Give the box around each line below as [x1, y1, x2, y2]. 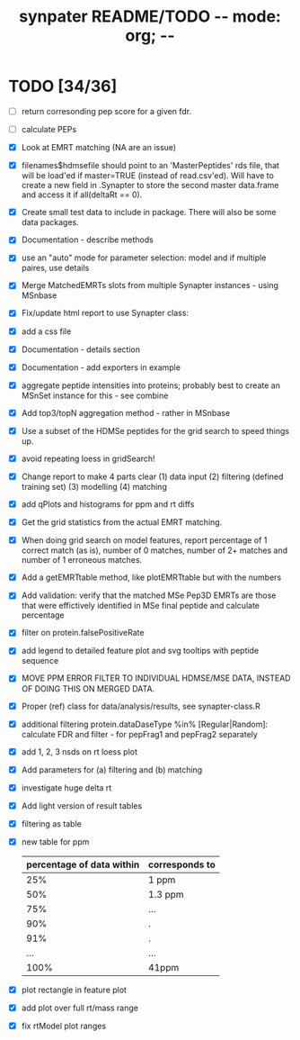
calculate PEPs [21, 124, 77, 134]
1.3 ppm [148, 889, 185, 900]
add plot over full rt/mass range [21, 1002, 138, 1014]
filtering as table [21, 818, 82, 829]
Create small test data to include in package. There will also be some [21, 207, 277, 218]
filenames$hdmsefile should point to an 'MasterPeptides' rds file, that [21, 160, 280, 171]
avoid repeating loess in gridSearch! [21, 453, 155, 464]
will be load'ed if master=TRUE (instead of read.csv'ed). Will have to [21, 170, 275, 181]
